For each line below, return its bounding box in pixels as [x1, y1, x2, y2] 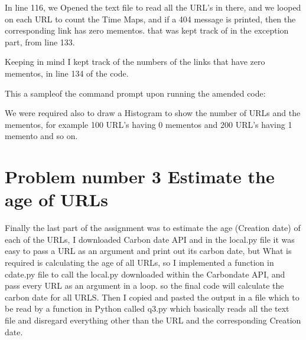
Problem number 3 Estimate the [5, 164, 275, 189]
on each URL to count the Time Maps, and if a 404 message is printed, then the [5, 12, 296, 25]
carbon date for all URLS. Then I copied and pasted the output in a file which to [5, 291, 300, 303]
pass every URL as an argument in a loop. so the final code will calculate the [5, 279, 284, 292]
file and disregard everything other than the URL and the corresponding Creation [5, 314, 301, 326]
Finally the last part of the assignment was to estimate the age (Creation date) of [5, 222, 301, 234]
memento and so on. [5, 130, 78, 142]
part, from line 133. [5, 35, 75, 48]
